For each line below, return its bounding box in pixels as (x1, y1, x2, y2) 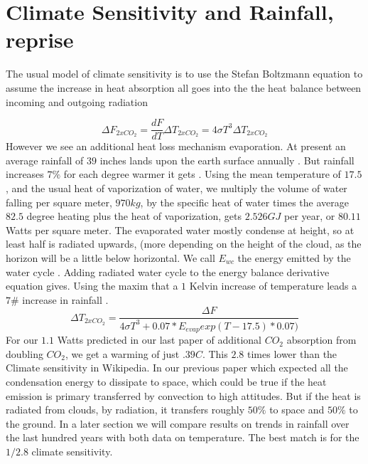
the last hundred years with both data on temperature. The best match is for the (6, 430, 359, 445)
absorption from (286, 332, 357, 347)
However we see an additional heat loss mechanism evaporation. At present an (6, 139, 346, 154)
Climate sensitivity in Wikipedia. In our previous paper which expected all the (6, 360, 348, 375)
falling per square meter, (6, 194, 112, 209)
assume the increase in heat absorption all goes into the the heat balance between (6, 80, 362, 95)
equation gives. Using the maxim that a (6, 278, 178, 293)
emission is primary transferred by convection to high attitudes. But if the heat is (6, 388, 361, 403)
